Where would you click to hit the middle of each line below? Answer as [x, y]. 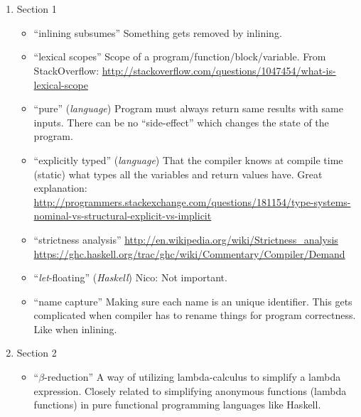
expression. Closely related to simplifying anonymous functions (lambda [190, 390]
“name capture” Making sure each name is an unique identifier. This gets [193, 301]
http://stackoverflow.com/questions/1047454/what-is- [219, 70]
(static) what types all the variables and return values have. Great [178, 174]
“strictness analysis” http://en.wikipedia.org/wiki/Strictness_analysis [186, 239]
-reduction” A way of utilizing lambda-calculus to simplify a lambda [193, 377]
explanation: [60, 188]
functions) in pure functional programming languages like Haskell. [177, 405]
